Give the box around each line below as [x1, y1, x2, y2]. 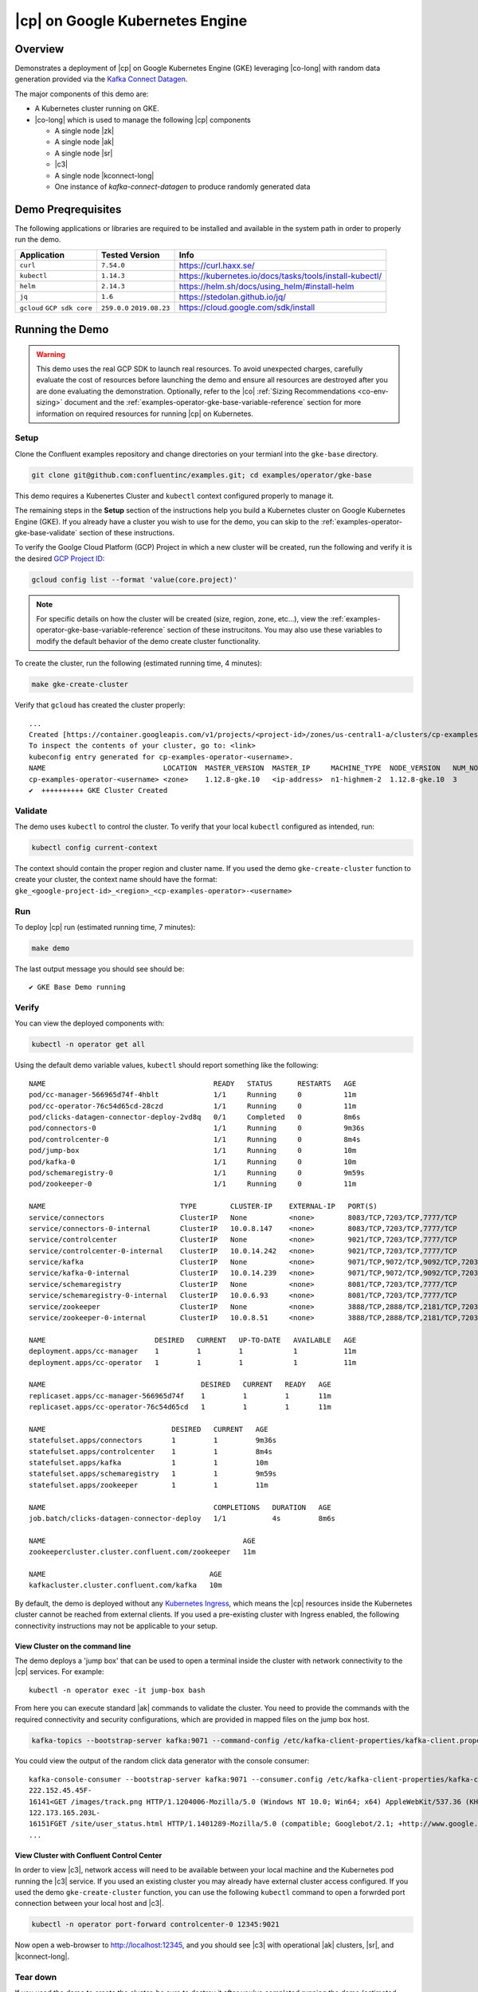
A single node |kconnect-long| [54, 171, 155, 180]
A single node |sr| [54, 148, 113, 158]
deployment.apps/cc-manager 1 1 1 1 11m [29, 1347, 357, 1356]
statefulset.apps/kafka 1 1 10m [29, 1458, 268, 1468]
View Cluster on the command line [14, 1641, 131, 1651]
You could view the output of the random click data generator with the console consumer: [14, 1756, 310, 1766]
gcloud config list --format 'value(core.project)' [31, 574, 238, 584]
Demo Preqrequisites [14, 202, 122, 216]
